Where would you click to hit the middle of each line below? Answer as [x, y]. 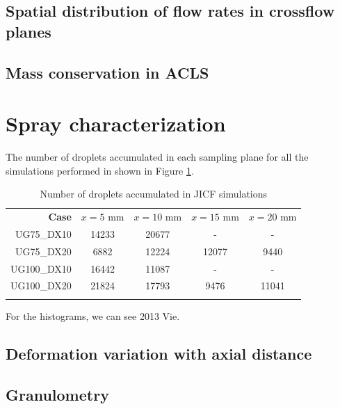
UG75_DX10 [43, 233]
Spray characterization [116, 123]
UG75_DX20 [43, 251]
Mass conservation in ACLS [107, 72]
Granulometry [57, 394]
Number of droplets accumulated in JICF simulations [154, 194]
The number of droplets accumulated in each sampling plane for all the [157, 157]
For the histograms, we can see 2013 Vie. [93, 315]
